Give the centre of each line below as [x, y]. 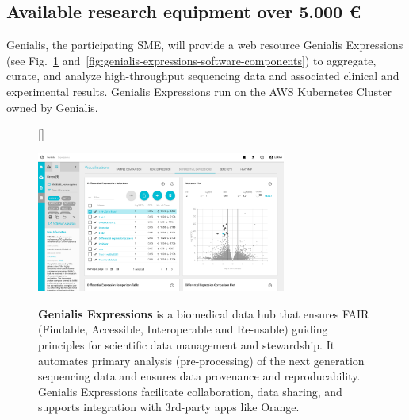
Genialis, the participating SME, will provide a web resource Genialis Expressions [205, 45]
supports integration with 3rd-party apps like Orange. [169, 407]
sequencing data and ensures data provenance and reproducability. [199, 376]
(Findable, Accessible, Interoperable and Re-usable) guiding [183, 329]
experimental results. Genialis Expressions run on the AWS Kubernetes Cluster [199, 91]
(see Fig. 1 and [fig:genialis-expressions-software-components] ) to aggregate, [191, 60]
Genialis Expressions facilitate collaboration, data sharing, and [190, 391]
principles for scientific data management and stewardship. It [187, 344]
